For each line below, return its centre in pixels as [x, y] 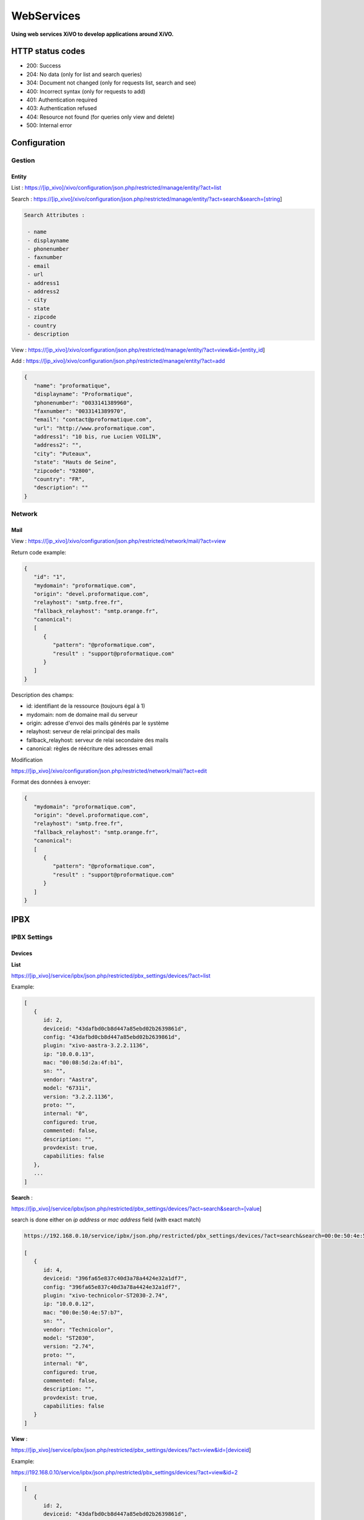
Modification [27, 759]
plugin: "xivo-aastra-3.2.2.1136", [96, 1045]
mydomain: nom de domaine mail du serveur [82, 714]
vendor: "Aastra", [71, 1080]
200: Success [44, 66]
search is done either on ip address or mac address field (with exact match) [106, 1220]
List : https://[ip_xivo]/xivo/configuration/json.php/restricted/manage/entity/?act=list [116, 188]
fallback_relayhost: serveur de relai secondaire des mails [97, 740]
